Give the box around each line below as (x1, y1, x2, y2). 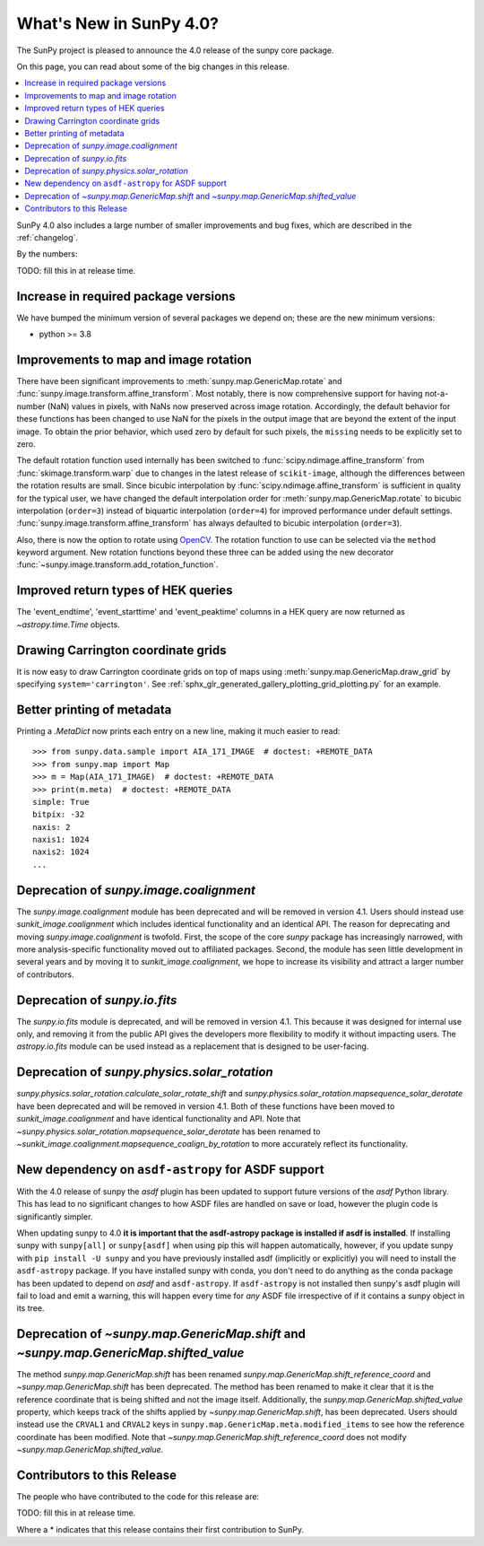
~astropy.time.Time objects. (16, 619, 120, 630)
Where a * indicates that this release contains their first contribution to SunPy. (16, 1524, 305, 1534)
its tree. (16, 1303, 45, 1314)
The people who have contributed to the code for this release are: (16, 1491, 260, 1502)
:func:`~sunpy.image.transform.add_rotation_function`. (16, 559, 219, 570)
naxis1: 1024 (32, 834, 90, 845)
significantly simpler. (16, 1211, 93, 1222)
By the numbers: (16, 249, 78, 259)
